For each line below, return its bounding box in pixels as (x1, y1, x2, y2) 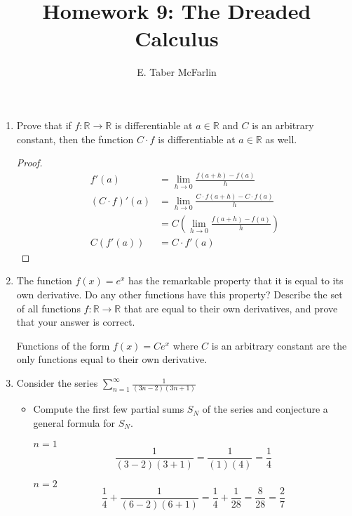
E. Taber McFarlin (137, 65, 217, 79)
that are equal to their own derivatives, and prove (123, 300, 338, 315)
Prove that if (16, 117, 72, 132)
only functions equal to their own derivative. (16, 352, 208, 366)
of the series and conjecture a (202, 402, 328, 416)
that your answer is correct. (16, 315, 135, 329)
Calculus (135, 24, 219, 53)
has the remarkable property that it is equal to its (128, 273, 344, 288)
